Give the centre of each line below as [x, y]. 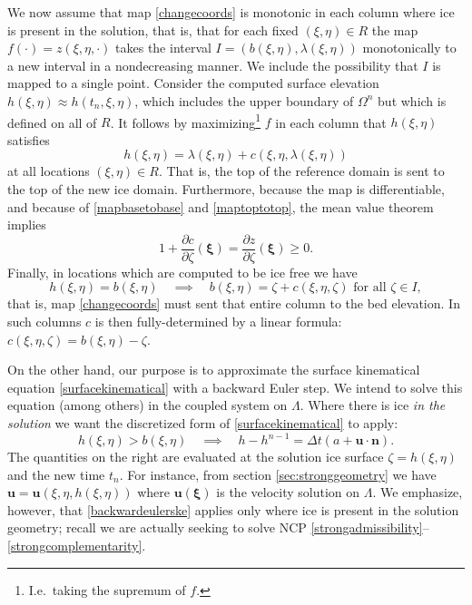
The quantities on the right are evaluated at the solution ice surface [196, 457]
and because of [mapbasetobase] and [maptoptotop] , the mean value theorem [221, 206]
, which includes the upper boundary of [244, 100]
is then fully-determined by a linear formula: [218, 322]
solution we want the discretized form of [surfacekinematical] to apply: [203, 423]
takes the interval [163, 48]
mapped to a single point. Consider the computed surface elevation [193, 83]
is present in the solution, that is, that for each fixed [153, 29]
